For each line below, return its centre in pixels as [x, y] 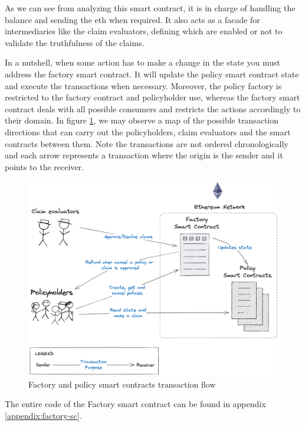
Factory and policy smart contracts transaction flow [122, 384]
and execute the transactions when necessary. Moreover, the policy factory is [143, 85]
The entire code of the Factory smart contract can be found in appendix [135, 404]
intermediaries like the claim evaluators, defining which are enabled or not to [144, 31]
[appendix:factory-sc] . [43, 415]
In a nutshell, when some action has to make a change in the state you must [142, 62]
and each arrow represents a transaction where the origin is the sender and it [144, 155]
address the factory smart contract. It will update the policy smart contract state [152, 74]
